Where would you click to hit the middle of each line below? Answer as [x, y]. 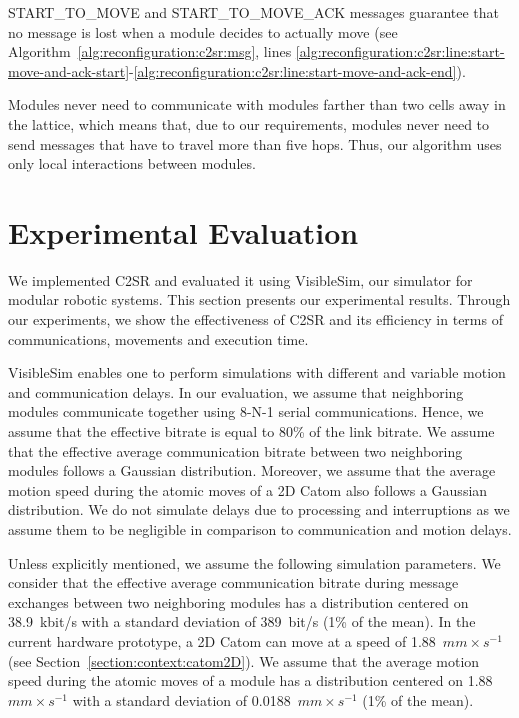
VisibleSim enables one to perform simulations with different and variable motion [257, 372]
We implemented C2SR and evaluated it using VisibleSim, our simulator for [240, 279]
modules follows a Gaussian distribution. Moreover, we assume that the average [252, 470]
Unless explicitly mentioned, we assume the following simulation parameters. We [254, 562]
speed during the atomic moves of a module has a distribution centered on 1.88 [250, 680]
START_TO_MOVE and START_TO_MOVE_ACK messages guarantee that [254, 12]
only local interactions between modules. [132, 163]
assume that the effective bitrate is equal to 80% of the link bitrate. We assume [251, 431]
